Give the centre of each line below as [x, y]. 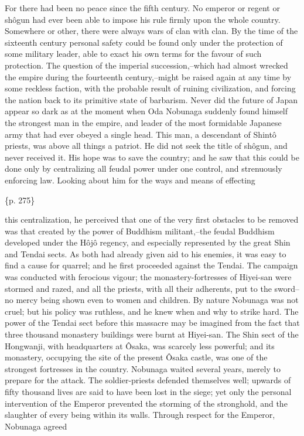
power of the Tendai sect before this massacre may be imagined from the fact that [152, 323]
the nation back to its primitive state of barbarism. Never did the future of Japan [151, 99]
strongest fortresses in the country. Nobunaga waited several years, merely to [143, 368]
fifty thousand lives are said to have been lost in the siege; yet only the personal [148, 391]
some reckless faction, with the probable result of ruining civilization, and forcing [150, 88]
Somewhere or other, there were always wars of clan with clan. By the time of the [151, 31]
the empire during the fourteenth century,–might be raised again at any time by [148, 76]
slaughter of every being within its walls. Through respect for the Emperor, [140, 415]
